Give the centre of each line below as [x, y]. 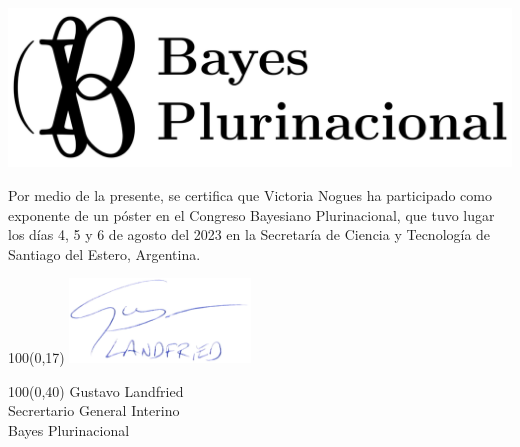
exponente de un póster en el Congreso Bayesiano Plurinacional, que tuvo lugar [251, 214]
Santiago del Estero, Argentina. [104, 253]
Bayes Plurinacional [69, 430]
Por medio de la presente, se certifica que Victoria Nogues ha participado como [250, 195]
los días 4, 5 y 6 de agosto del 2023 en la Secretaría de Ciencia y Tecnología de [249, 234]
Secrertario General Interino [94, 410]
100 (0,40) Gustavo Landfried [96, 390]
